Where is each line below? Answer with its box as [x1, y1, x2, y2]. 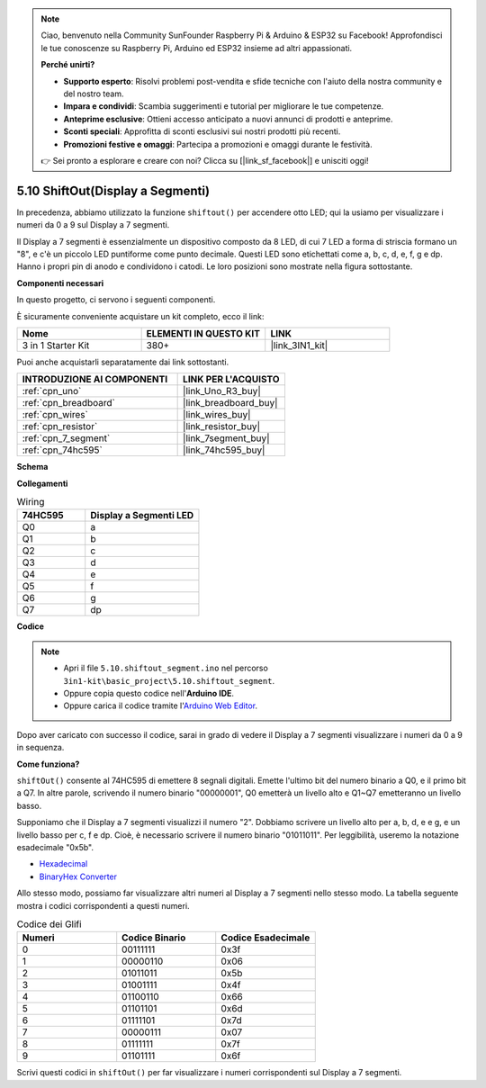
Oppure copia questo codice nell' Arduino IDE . [63, 688, 234, 699]
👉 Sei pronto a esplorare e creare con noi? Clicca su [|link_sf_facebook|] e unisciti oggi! [40, 155, 369, 166]
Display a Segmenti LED [90, 509, 194, 522]
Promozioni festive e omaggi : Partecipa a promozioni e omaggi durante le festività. [63, 139, 373, 149]
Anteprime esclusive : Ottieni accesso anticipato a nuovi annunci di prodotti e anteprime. [63, 113, 393, 124]
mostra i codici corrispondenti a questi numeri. [16, 900, 190, 911]
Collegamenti [16, 478, 68, 489]
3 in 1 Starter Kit [22, 338, 90, 351]
